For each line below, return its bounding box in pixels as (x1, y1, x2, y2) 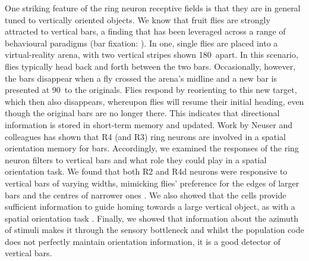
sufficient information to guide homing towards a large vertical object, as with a (5, 200, 295, 213)
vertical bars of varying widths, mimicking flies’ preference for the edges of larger (5, 176, 299, 189)
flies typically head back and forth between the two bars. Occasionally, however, (5, 60, 296, 72)
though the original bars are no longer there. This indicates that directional (5, 107, 280, 119)
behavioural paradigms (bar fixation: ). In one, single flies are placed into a (5, 36, 278, 49)
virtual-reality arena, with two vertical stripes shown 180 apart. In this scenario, (5, 48, 298, 61)
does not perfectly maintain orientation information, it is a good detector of (5, 235, 280, 247)
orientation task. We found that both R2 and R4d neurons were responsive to (5, 165, 288, 178)
